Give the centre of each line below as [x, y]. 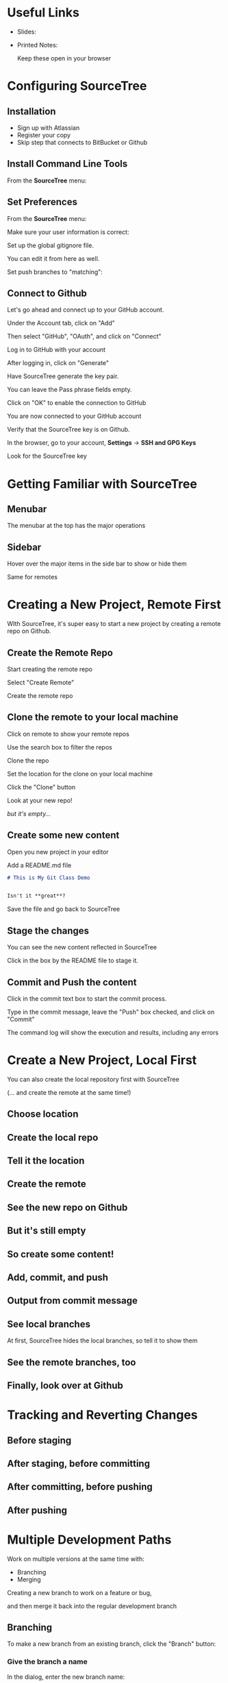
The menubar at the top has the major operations [76, 526]
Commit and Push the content [72, 982]
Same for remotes [33, 577]
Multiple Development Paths [89, 1540]
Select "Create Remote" [41, 682]
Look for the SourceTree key [47, 456]
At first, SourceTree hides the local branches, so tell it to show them [102, 1340]
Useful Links [43, 13]
